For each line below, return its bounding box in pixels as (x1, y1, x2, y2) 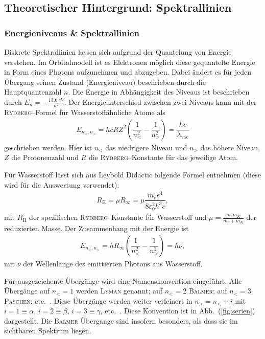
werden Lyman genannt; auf (76, 285, 163, 296)
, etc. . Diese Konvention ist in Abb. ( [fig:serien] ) (100, 305, 255, 316)
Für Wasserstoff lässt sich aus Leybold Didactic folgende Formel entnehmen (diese (4, 169, 261, 179)
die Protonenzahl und (11, 152, 79, 163)
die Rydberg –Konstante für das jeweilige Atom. (88, 152, 238, 163)
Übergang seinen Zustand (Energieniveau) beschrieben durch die (4, 76, 206, 87)
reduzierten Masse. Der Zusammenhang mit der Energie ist (4, 223, 189, 234)
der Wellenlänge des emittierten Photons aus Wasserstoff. (23, 258, 203, 268)
